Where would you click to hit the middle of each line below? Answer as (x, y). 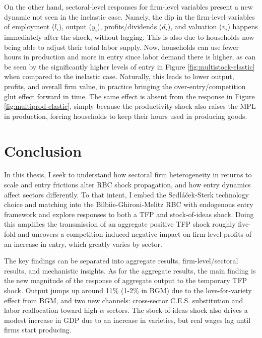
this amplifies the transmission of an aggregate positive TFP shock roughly (120, 224)
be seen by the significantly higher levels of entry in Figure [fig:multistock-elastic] (129, 66)
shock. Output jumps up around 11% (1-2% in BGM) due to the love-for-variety (128, 290)
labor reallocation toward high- (52, 310)
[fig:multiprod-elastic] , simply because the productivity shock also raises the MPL (130, 106)
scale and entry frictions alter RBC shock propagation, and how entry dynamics (127, 185)
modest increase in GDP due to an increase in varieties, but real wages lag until (127, 320)
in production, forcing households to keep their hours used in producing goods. (126, 116)
